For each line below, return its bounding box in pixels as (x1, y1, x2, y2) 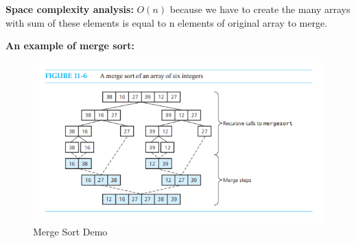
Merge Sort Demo (33, 225, 108, 239)
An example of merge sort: (5, 38, 135, 53)
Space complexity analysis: (5, 2, 134, 16)
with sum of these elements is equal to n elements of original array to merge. (5, 15, 328, 29)
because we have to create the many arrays (169, 2, 351, 16)
